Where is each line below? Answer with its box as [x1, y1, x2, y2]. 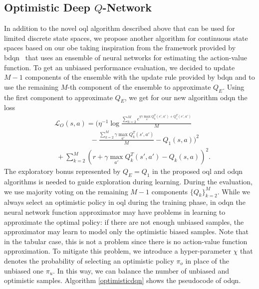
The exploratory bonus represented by [4, 166, 121, 176]
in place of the [185, 256, 229, 266]
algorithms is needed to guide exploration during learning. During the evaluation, [4, 176, 253, 187]
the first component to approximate [4, 92, 113, 102]
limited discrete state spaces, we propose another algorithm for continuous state [4, 32, 248, 43]
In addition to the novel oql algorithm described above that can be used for [4, 23, 235, 33]
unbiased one [4, 265, 44, 276]
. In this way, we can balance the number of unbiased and [53, 265, 229, 276]
